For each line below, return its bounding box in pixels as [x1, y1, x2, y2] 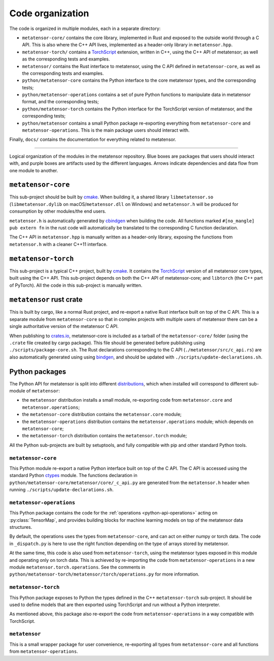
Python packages [9, 367, 66, 376]
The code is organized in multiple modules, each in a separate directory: [9, 25, 161, 32]
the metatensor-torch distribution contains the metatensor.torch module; [22, 433, 187, 439]
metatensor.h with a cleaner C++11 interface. [9, 241, 108, 247]
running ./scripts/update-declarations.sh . [9, 487, 114, 493]
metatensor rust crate [9, 295, 83, 304]
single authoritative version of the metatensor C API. [9, 323, 119, 329]
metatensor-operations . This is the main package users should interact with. [22, 127, 190, 133]
